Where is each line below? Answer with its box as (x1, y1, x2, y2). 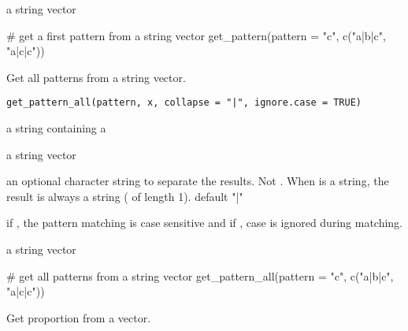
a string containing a (6, 120, 106, 136)
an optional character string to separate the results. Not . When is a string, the (6, 173, 389, 189)
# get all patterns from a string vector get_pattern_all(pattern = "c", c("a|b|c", (6, 267, 394, 284)
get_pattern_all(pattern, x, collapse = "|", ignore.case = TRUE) (6, 97, 362, 109)
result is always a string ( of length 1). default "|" (6, 188, 243, 204)
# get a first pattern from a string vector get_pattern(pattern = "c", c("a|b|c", (6, 27, 386, 43)
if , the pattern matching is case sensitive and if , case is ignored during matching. (6, 214, 403, 231)
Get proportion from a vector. (6, 309, 151, 325)
